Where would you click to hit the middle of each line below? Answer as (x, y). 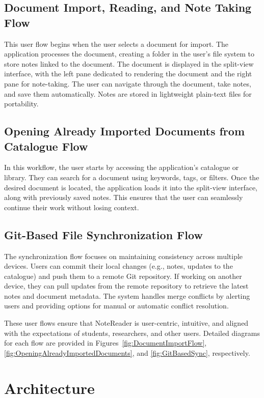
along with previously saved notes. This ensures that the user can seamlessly (124, 197)
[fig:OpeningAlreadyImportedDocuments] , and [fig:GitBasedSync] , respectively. (127, 352)
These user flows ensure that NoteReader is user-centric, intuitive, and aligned (126, 323)
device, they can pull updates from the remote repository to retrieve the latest (126, 286)
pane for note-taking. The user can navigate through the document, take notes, (128, 83)
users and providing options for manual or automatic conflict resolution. (116, 306)
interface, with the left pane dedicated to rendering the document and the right (128, 74)
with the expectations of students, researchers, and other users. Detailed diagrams (132, 333)
